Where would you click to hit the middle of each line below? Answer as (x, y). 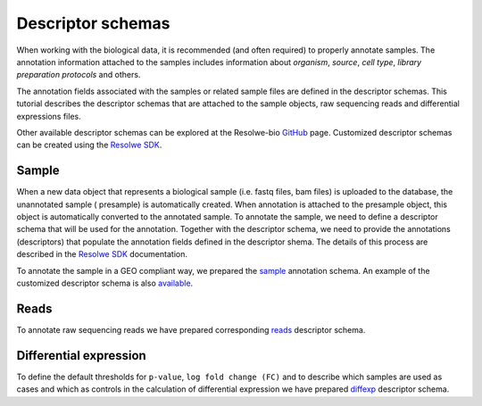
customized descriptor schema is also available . (105, 283)
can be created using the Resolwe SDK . (89, 145)
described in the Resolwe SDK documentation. (102, 254)
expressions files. (49, 116)
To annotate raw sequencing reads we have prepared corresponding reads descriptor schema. (191, 329)
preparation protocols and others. (79, 75)
